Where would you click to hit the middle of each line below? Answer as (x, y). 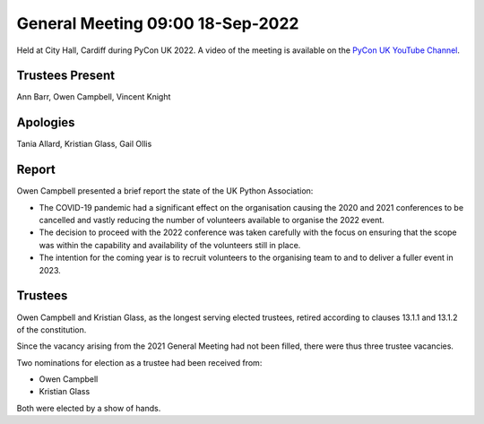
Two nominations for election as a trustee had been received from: (139, 362)
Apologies (46, 122)
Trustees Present (66, 76)
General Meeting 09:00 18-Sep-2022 (158, 23)
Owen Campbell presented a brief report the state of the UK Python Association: (165, 191)
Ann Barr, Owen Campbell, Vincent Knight (94, 97)
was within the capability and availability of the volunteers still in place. (170, 245)
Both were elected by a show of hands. (89, 408)
